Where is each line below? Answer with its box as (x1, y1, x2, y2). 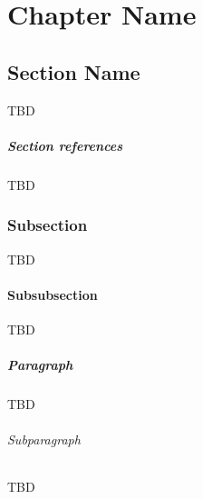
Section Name (7, 57, 140, 85)
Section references (7, 135, 123, 155)
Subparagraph (7, 430, 81, 449)
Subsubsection (7, 284, 98, 304)
